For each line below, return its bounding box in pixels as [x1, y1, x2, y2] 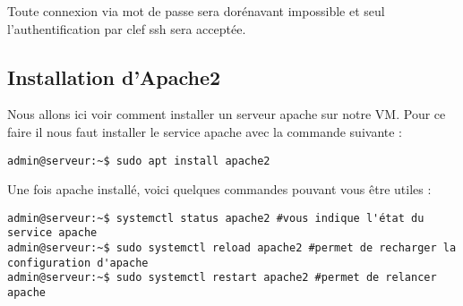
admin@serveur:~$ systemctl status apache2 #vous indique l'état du [7, 211, 424, 225]
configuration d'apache [7, 256, 149, 269]
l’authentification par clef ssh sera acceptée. [7, 19, 246, 38]
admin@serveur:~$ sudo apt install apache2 [7, 154, 270, 167]
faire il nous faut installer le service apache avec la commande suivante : [7, 122, 402, 140]
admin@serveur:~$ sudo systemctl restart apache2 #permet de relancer [7, 271, 437, 285]
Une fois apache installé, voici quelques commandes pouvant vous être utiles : [7, 180, 432, 199]
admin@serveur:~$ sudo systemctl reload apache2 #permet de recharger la [7, 242, 457, 255]
